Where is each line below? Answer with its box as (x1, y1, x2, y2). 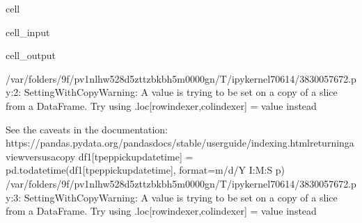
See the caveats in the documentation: (6, 122, 168, 136)
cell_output (6, 48, 56, 63)
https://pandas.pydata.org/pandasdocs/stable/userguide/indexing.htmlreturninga (6, 135, 354, 150)
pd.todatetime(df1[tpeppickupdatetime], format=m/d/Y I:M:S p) (6, 163, 285, 177)
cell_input (6, 24, 50, 39)
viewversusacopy (6, 149, 76, 163)
